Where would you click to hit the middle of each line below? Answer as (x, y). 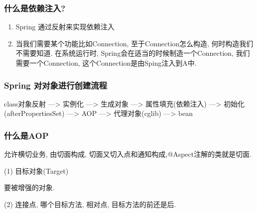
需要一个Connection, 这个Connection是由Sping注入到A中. (106, 63)
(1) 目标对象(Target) (36, 170)
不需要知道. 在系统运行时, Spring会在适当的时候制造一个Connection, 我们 (133, 53)
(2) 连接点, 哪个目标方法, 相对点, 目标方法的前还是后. (90, 204)
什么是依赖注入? (35, 8)
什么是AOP (26, 135)
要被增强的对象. (29, 187)
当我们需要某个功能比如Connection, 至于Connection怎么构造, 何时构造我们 (134, 43)
